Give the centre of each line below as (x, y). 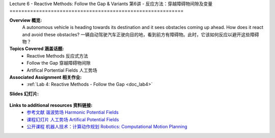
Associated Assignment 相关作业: (46, 77)
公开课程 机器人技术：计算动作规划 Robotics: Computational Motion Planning (107, 127)
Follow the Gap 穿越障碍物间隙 (59, 63)
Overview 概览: (26, 20)
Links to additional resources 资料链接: (51, 105)
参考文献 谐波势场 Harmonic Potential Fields (73, 113)
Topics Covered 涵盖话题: (37, 49)
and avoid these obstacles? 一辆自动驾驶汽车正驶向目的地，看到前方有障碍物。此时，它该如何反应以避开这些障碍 (141, 34)
